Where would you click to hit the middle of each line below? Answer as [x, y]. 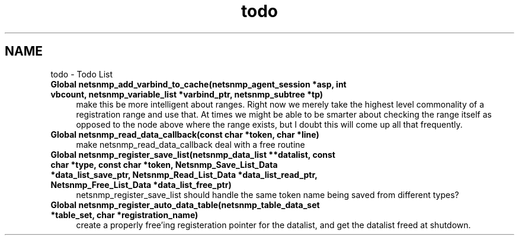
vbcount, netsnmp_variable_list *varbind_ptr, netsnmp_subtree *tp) [187, 94]
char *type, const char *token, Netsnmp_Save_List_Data [164, 164]
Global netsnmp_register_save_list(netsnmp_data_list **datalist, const [193, 154]
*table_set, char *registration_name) [124, 215]
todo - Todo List [82, 74]
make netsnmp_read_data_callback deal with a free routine [190, 144]
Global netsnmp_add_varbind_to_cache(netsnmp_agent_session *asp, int [198, 84]
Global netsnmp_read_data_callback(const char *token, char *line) [185, 134]
